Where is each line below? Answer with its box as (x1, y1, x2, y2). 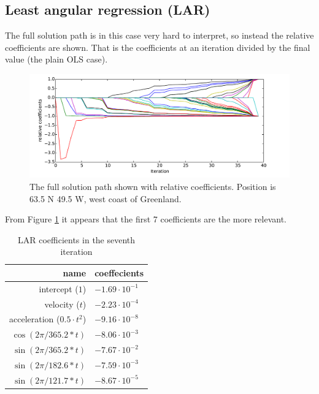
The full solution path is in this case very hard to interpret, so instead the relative (5, 29, 314, 42)
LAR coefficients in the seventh (18, 233, 136, 246)
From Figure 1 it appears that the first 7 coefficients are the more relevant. (5, 213, 286, 225)
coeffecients (94, 266, 144, 279)
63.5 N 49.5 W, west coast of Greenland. (29, 192, 182, 205)
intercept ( (39, 282, 79, 295)
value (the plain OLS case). (5, 53, 108, 66)
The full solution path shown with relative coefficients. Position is (29, 180, 276, 192)
